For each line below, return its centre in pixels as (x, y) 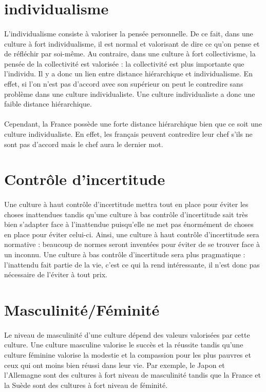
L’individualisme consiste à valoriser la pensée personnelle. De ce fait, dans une (129, 33)
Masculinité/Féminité (82, 310)
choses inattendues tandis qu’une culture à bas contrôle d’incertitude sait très (126, 214)
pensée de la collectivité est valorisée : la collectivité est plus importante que (124, 63)
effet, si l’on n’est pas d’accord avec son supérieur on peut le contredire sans (124, 83)
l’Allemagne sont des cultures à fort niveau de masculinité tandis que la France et (133, 375)
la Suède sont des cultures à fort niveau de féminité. (86, 385)
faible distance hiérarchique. (48, 104)
